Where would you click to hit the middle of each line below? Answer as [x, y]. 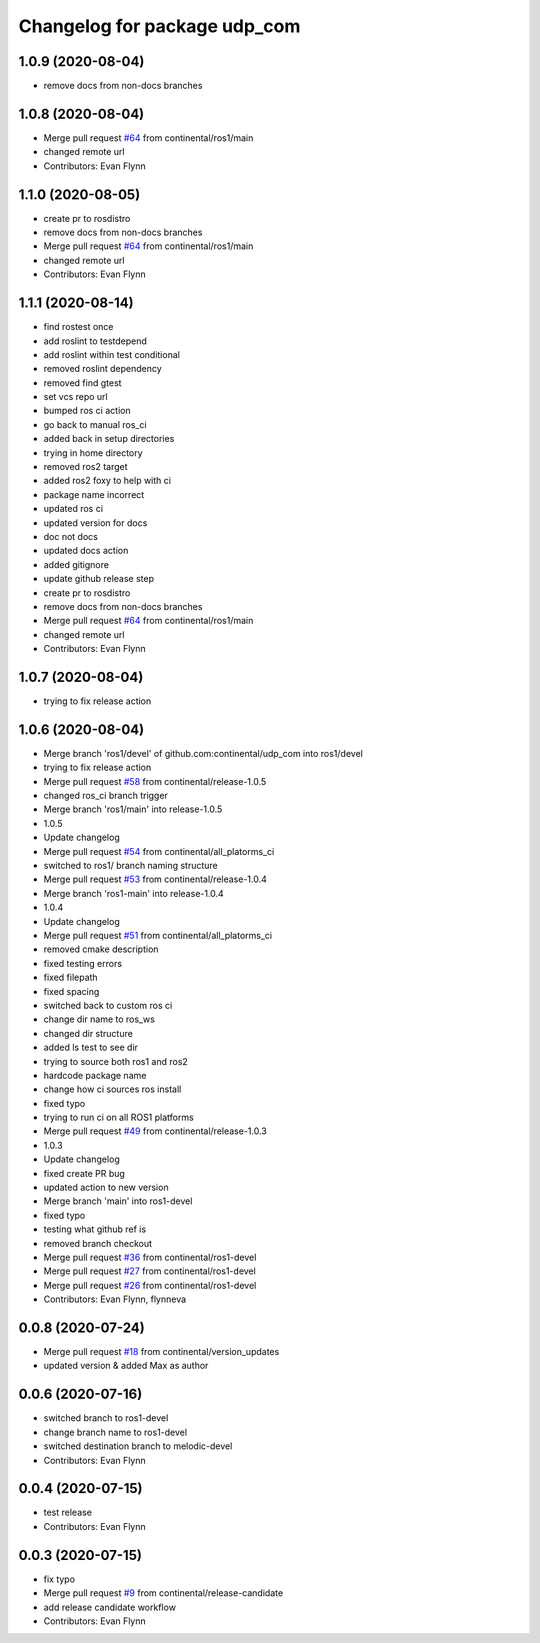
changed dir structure [88, 1033]
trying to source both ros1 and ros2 [116, 1061]
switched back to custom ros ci [108, 1005]
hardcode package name [95, 1075]
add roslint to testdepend [95, 341]
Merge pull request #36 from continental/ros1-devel [150, 1257]
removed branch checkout [98, 1243]
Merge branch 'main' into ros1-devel [118, 1201]
